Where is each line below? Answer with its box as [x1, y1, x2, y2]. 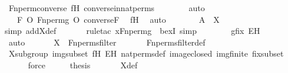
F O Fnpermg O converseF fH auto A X [16, 13, 220, 25]
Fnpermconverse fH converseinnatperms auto [8, 2, 205, 13]
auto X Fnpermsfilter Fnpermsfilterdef [8, 36, 206, 48]
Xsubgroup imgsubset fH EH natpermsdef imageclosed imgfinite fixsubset [8, 47, 284, 60]
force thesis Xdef [28, 58, 138, 71]
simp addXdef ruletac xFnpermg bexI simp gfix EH [5, 25, 260, 37]
